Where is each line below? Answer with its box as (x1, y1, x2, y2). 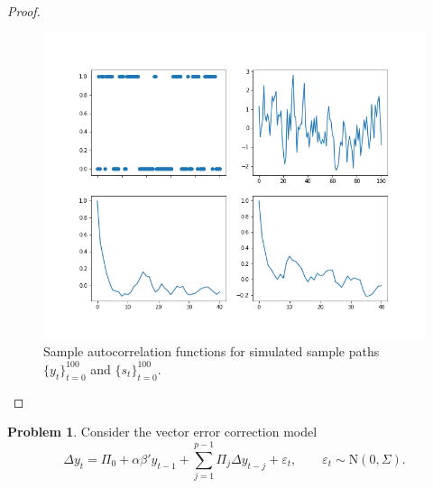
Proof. (7, 2, 41, 20)
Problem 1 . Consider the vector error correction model (7, 422, 318, 441)
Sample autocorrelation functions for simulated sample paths (43, 342, 380, 361)
